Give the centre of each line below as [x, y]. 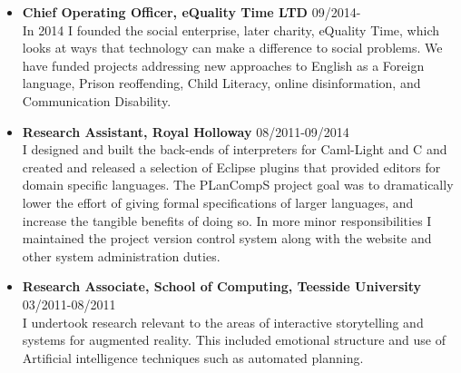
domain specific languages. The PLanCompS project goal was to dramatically [238, 185]
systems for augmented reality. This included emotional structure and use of [234, 340]
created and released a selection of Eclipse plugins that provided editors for [231, 167]
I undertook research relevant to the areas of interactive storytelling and [223, 322]
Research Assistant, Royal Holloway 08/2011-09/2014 [186, 131]
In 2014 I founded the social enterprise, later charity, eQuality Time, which [230, 29]
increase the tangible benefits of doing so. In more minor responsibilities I [227, 220]
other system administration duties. [121, 255]
